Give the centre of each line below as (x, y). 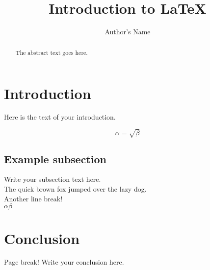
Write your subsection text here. (52, 179)
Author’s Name (128, 32)
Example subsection (55, 159)
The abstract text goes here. (52, 52)
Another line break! (33, 198)
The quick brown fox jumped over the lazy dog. (75, 189)
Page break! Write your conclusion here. (64, 262)
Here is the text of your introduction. (60, 117)
